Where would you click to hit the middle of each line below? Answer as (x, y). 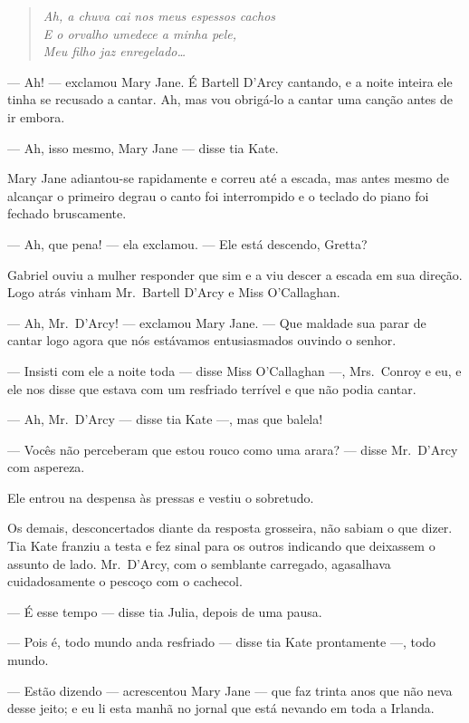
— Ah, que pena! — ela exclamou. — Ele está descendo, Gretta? (187, 243)
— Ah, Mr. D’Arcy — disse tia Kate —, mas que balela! (165, 419)
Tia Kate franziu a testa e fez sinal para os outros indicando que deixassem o (221, 546)
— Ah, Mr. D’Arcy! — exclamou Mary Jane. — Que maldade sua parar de (217, 322)
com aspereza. (46, 467)
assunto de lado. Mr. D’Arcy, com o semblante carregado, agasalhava (199, 563)
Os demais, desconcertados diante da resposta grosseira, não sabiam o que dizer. (230, 528)
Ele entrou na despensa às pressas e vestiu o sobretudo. (161, 497)
